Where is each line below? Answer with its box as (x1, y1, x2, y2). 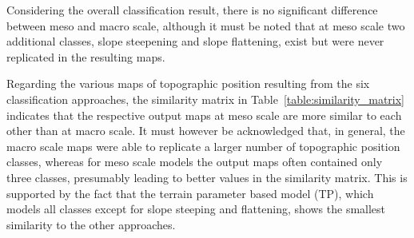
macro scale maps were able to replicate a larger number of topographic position (6, 137, 400, 154)
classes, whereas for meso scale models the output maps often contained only (6, 153, 383, 170)
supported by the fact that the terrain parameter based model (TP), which (6, 184, 374, 201)
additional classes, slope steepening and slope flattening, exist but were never (6, 33, 384, 50)
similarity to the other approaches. (6, 216, 176, 232)
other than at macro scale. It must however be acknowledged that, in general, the (6, 122, 405, 139)
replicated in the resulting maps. (6, 48, 165, 65)
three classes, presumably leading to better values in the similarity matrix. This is (6, 169, 408, 185)
